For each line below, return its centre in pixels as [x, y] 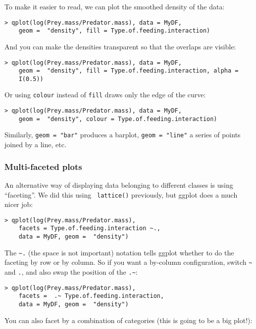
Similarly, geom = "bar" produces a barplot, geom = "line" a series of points [123, 135]
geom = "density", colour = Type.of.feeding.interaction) [118, 119]
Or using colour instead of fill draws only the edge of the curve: [105, 95]
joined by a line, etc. [35, 144]
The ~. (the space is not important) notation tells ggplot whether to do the [119, 252]
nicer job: [19, 204]
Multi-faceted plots [43, 166]
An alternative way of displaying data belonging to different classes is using [119, 185]
